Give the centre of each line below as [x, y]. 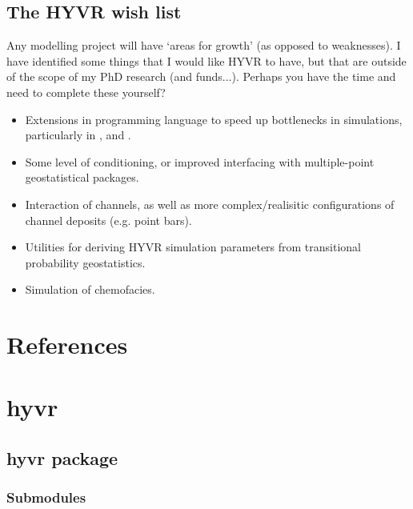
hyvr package [62, 458]
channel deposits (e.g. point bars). [108, 220]
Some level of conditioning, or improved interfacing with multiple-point [200, 161]
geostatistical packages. [82, 177]
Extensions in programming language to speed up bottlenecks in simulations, [214, 119]
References [67, 345]
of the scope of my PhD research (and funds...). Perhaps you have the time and [201, 76]
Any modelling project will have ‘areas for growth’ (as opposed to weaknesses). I [204, 45]
